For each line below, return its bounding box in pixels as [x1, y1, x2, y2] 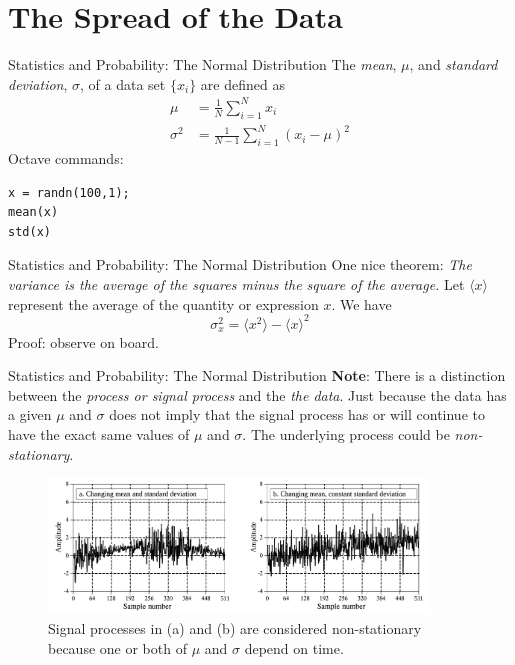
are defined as [200, 73, 285, 94]
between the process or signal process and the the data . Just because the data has [8, 384, 507, 405]
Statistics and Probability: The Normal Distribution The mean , [8, 54, 397, 75]
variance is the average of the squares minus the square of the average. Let [8, 273, 465, 294]
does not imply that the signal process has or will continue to [109, 404, 485, 425]
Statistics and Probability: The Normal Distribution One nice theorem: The [8, 254, 472, 275]
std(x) [8, 224, 51, 239]
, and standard [409, 54, 498, 75]
